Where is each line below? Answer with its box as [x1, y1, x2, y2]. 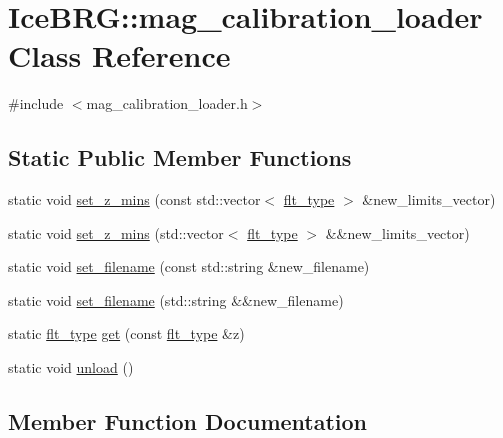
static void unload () [8, 357, 134, 378]
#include [8, 93, 64, 114]
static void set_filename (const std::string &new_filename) [8, 256, 370, 277]
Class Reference [8, 35, 231, 76]
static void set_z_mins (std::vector [8, 222, 224, 243]
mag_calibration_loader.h [86, 93, 248, 114]
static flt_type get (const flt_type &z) [8, 323, 245, 344]
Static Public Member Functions [8, 142, 352, 173]
